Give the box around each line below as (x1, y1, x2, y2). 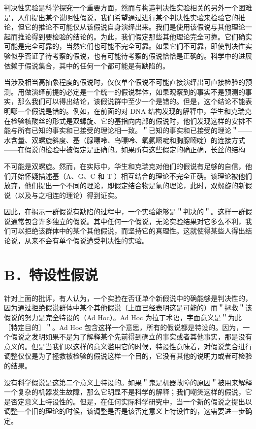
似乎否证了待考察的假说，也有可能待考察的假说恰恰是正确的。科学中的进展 (10, 50, 252, 61)
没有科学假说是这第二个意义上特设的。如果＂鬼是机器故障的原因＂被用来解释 (4, 377, 252, 387)
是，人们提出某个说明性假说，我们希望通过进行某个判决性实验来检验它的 (4, 12, 238, 22)
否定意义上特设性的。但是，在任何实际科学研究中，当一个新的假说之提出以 (10, 396, 252, 406)
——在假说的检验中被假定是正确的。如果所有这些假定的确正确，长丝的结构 (4, 144, 245, 155)
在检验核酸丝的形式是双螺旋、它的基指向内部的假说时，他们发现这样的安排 (4, 115, 245, 126)
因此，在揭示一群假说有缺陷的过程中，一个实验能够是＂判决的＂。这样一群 (4, 206, 245, 217)
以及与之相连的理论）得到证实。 (17, 190, 121, 200)
